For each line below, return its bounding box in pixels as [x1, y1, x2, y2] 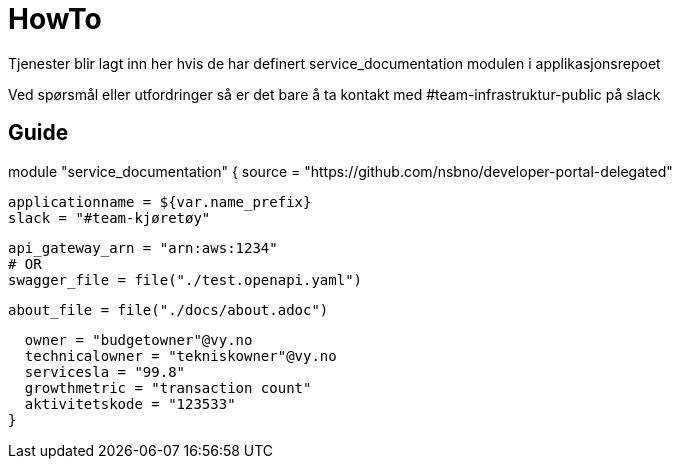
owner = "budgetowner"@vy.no [24, 331, 253, 348]
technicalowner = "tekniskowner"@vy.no [24, 347, 337, 364]
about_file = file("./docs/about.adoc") [8, 301, 329, 318]
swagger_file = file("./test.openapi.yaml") [8, 271, 363, 288]
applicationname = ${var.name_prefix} [8, 193, 312, 210]
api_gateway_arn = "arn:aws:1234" [8, 239, 278, 256]
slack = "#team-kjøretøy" [8, 209, 211, 226]
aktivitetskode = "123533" [24, 395, 236, 412]
